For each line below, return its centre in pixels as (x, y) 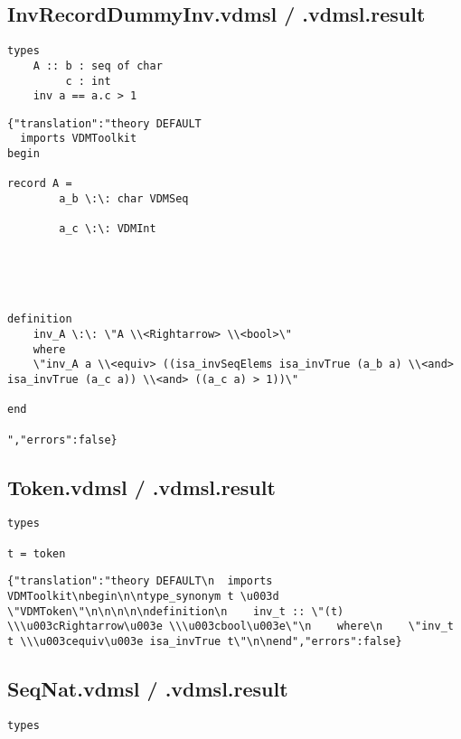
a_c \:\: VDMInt (108, 229)
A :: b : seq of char (98, 65)
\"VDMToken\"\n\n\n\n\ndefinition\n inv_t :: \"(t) (176, 611)
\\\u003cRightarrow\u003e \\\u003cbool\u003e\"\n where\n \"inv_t (230, 627)
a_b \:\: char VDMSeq (124, 199)
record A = (40, 184)
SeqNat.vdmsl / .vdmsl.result (148, 689)
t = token (37, 553)
